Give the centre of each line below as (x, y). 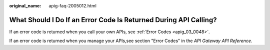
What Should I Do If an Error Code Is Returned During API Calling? (113, 20)
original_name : (25, 6)
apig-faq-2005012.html (73, 6)
